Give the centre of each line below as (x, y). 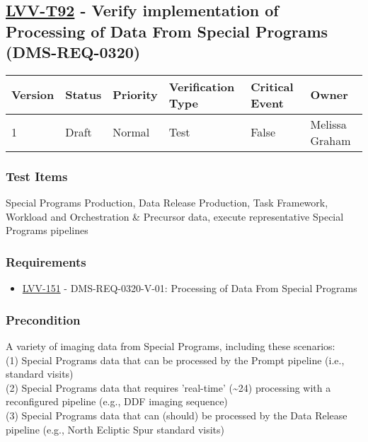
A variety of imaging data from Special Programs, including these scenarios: (171, 346)
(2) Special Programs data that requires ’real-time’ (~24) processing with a (168, 387)
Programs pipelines (47, 230)
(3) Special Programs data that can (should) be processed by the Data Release (177, 415)
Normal (131, 132)
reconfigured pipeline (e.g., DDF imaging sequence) (117, 401)
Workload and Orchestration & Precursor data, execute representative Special (175, 216)
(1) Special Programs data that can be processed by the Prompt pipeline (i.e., (175, 360)
